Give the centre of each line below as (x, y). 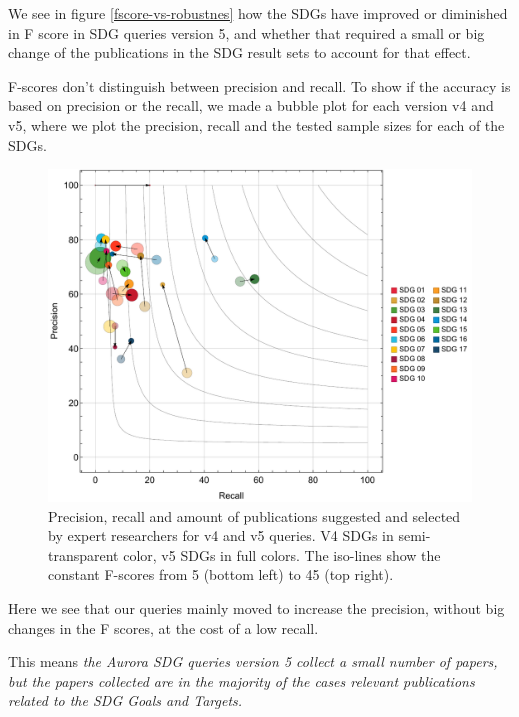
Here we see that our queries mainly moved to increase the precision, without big (256, 608)
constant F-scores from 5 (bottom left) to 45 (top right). (221, 574)
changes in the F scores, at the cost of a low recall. (163, 627)
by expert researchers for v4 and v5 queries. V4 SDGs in (221, 535)
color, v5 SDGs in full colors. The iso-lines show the (282, 554)
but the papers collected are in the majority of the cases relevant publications (241, 680)
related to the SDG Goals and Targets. (125, 700)
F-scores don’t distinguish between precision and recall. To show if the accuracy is (259, 85)
